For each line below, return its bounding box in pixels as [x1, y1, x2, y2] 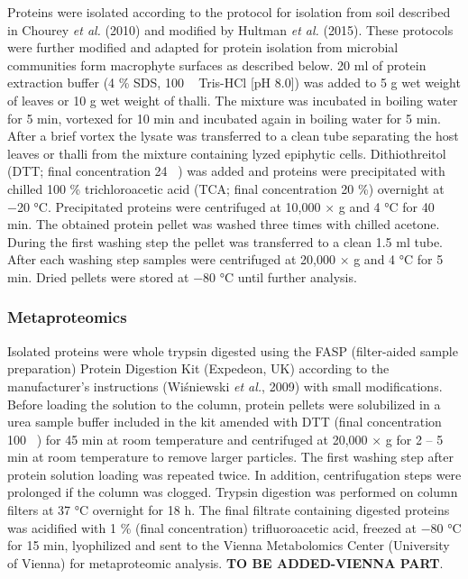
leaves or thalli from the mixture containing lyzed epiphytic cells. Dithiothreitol [7, 143, 446, 162]
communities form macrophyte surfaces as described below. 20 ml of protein [7, 55, 427, 74]
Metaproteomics [7, 306, 127, 328]
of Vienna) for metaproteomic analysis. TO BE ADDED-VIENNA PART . [7, 553, 444, 572]
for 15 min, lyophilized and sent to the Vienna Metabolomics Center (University [7, 536, 450, 555]
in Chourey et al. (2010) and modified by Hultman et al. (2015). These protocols [7, 20, 454, 39]
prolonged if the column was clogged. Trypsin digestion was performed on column [7, 482, 458, 501]
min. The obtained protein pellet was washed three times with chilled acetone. [7, 215, 440, 234]
